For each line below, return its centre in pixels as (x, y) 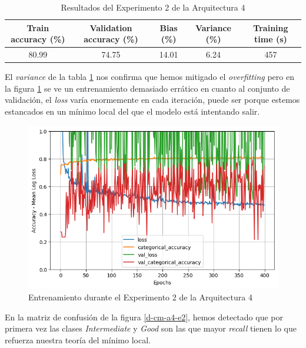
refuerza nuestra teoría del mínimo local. (78, 339)
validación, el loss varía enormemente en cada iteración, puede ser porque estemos (152, 100)
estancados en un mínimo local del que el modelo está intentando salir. (132, 111)
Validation (111, 27)
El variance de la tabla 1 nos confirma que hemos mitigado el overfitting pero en (149, 77)
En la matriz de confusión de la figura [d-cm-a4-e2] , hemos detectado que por (144, 317)
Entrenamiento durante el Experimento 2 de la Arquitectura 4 (140, 297)
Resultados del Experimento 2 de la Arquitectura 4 (153, 7)
